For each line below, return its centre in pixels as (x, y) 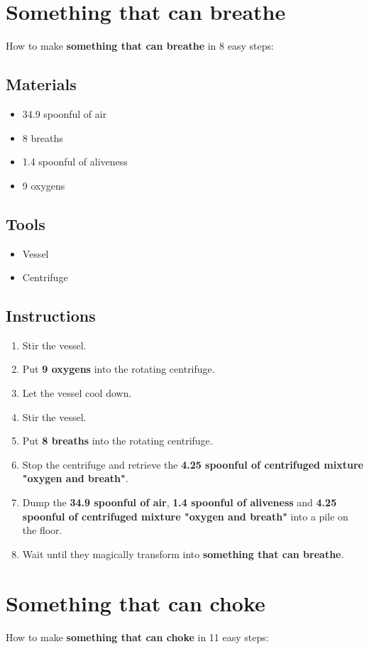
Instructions (51, 316)
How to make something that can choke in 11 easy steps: (137, 637)
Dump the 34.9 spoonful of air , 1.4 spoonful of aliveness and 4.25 (180, 502)
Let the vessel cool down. (77, 393)
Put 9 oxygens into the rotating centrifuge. (119, 369)
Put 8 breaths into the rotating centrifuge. (117, 441)
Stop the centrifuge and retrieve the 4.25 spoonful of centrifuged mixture (193, 464)
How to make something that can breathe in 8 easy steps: (140, 46)
